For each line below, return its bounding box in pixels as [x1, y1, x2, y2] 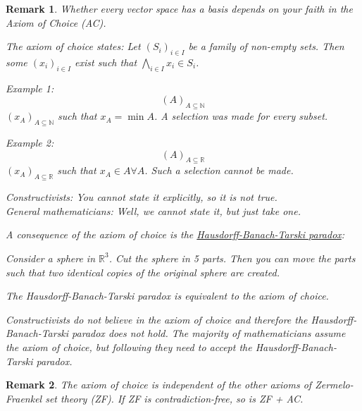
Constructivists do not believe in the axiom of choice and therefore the [6, 312, 308, 326]
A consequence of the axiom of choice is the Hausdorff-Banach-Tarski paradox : [6, 227, 345, 242]
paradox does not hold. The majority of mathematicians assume [72, 326, 346, 341]
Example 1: [6, 80, 54, 95]
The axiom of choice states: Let [6, 39, 141, 54]
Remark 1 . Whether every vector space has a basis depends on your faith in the [6, 1, 353, 16]
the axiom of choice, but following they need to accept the [6, 339, 252, 354]
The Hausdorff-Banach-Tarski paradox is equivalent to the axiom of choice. [6, 288, 329, 303]
